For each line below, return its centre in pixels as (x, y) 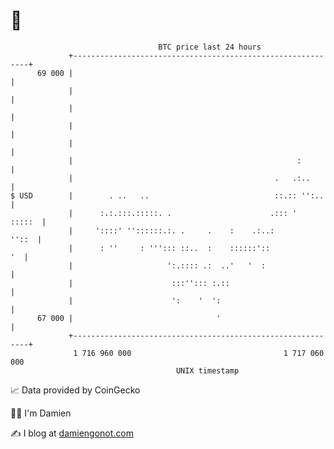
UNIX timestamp (207, 370)
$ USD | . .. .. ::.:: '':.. (167, 195)
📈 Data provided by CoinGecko (75, 390)
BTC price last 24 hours (210, 47)
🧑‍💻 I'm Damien (41, 413)
